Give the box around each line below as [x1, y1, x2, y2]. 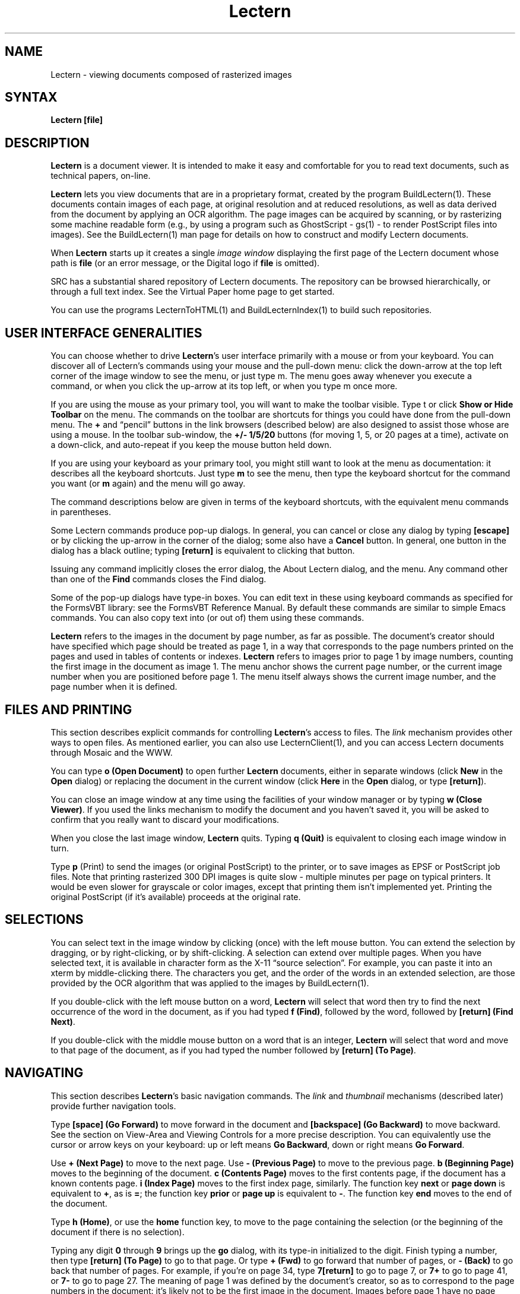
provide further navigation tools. [50, 1100, 176, 1111]
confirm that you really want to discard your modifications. [50, 814, 280, 825]
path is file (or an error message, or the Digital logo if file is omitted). [50, 258, 320, 269]
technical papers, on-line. [50, 171, 151, 181]
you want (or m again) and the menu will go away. [50, 478, 246, 489]
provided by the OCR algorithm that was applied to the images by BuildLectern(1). [50, 977, 369, 988]
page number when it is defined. [50, 681, 177, 692]
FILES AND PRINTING [5, 702, 132, 717]
